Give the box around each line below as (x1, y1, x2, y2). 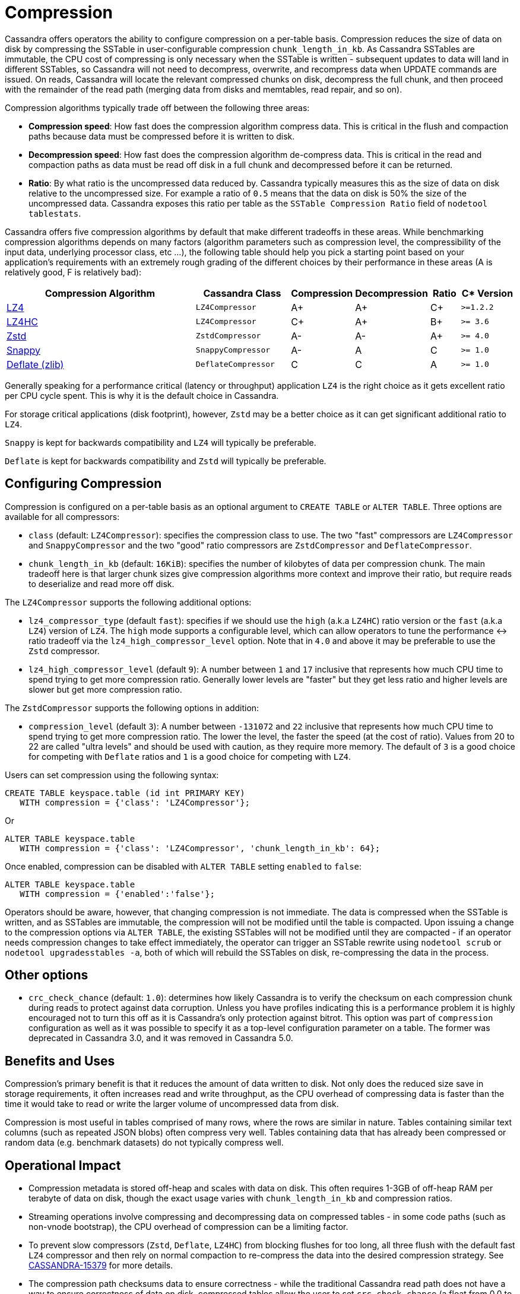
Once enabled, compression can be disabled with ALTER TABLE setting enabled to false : (5, 861, 362, 871)
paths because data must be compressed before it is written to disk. (28, 131, 295, 141)
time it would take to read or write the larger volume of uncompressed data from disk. (5, 1099, 339, 1109)
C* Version (461, 287, 513, 299)
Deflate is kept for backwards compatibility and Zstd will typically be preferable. (5, 455, 326, 466)
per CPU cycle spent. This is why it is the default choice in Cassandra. (5, 390, 279, 401)
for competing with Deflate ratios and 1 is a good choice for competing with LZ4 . (28, 751, 351, 762)
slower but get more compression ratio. (28, 684, 182, 694)
